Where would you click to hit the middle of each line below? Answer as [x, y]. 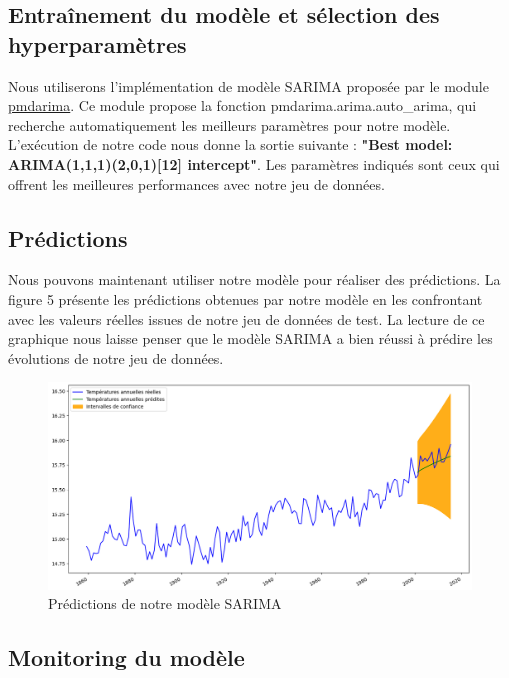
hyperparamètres [97, 43]
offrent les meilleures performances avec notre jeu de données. [196, 183]
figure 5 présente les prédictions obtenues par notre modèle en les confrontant [245, 298]
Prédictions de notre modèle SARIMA [165, 603]
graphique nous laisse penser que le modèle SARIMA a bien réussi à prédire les [250, 338]
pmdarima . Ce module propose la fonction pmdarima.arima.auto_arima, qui [242, 105]
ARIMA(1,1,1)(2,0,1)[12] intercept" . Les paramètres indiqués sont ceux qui [254, 163]
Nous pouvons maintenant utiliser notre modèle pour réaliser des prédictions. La [254, 279]
